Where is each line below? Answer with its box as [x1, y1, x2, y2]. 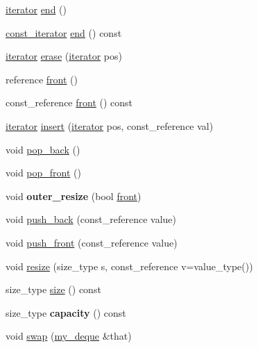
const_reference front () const [6, 95, 133, 110]
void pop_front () [6, 165, 81, 180]
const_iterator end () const [6, 25, 122, 40]
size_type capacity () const [6, 305, 126, 320]
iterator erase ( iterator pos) [6, 49, 122, 63]
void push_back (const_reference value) [6, 212, 177, 226]
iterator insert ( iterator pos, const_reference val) [6, 118, 214, 133]
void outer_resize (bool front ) [6, 188, 141, 203]
